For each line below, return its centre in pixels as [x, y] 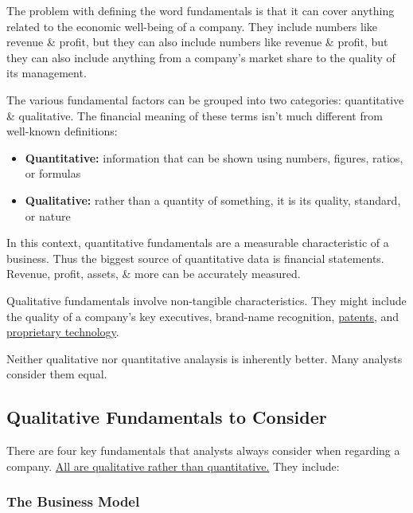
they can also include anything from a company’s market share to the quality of [201, 57]
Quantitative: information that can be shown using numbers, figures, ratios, [214, 157]
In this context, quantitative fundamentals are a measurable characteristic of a [198, 243]
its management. [47, 73]
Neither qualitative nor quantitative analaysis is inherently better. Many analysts [205, 358]
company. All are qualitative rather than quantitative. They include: [173, 466]
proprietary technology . [63, 332]
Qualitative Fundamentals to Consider [167, 417]
